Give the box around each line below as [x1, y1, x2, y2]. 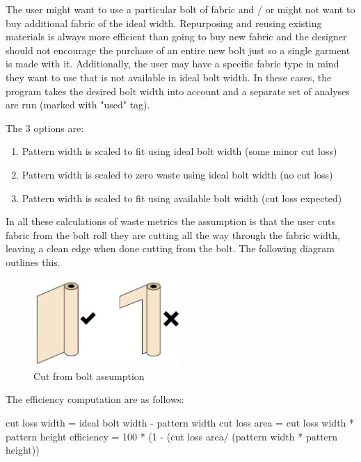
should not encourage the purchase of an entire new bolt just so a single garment [6, 42, 351, 57]
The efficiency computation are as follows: [6, 392, 184, 406]
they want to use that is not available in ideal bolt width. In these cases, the [6, 69, 332, 84]
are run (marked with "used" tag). [6, 97, 150, 112]
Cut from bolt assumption [33, 368, 145, 383]
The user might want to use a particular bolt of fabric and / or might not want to [6, 2, 355, 16]
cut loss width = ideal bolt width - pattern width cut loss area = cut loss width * [6, 415, 355, 430]
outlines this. [6, 254, 61, 269]
